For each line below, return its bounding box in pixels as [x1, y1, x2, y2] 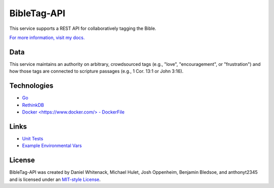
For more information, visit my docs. [9, 34, 85, 41]
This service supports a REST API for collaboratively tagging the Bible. [9, 25, 157, 31]
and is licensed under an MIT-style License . [9, 176, 101, 182]
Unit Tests [22, 135, 43, 141]
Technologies [9, 82, 54, 90]
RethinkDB [22, 102, 44, 108]
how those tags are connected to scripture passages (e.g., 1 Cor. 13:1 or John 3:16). [9, 68, 184, 74]
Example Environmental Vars [22, 142, 82, 149]
